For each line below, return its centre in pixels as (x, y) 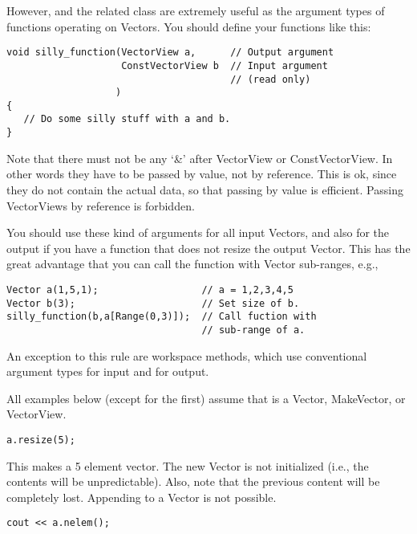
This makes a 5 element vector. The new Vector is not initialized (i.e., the (188, 465)
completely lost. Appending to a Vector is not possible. (142, 497)
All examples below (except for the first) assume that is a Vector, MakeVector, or (206, 398)
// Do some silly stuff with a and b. (127, 119)
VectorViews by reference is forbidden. (101, 205)
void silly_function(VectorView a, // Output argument (170, 53)
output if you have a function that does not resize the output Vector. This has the (208, 248)
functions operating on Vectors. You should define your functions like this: (189, 26)
